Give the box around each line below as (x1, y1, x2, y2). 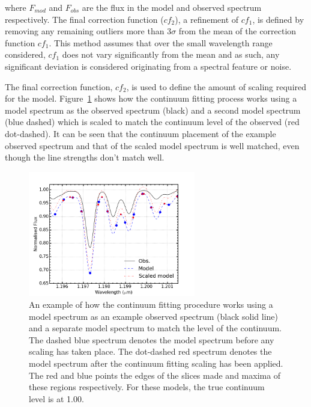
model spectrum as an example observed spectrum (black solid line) (29, 310, 279, 322)
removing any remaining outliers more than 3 (5, 25, 172, 37)
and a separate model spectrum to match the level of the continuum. (29, 322, 282, 334)
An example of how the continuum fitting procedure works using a (29, 298, 273, 310)
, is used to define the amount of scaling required (126, 80, 307, 93)
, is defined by (252, 13, 304, 25)
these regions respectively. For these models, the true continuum (29, 381, 265, 393)
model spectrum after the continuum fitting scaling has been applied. (29, 357, 283, 369)
